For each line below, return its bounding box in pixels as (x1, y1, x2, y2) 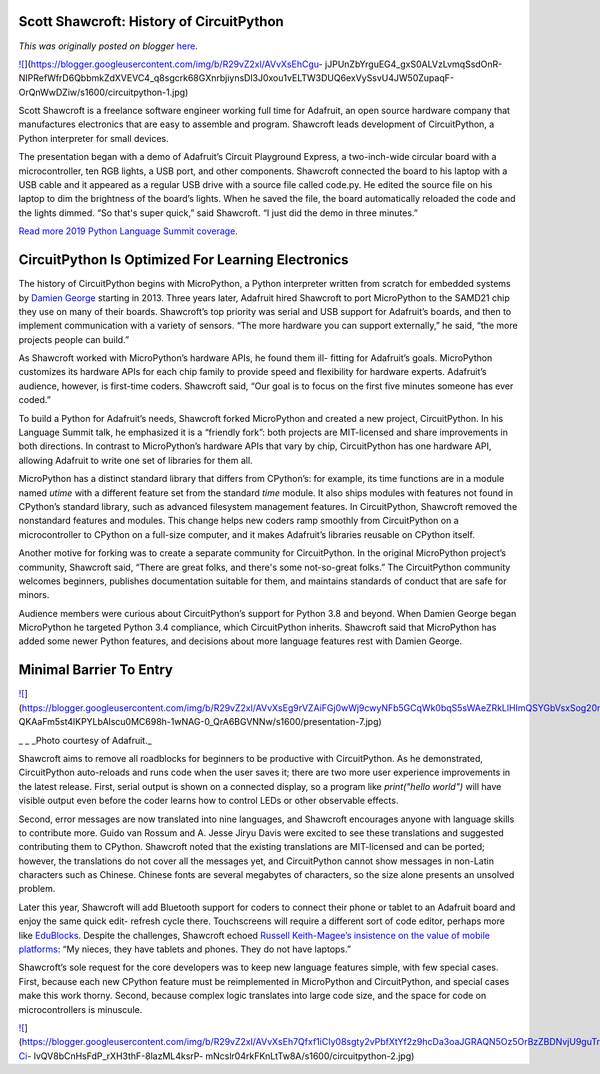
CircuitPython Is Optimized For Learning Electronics (18, 251, 349, 269)
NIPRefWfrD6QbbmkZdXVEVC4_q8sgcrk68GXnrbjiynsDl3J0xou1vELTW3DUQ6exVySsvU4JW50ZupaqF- (18, 72, 455, 84)
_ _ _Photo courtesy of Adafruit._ (18, 734, 152, 746)
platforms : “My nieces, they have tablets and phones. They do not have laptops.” (18, 943, 352, 955)
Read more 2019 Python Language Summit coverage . (18, 225, 239, 237)
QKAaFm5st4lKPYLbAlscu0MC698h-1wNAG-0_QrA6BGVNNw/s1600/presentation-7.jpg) (18, 716, 382, 728)
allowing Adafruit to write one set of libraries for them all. (18, 454, 254, 466)
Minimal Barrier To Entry (18, 661, 174, 679)
